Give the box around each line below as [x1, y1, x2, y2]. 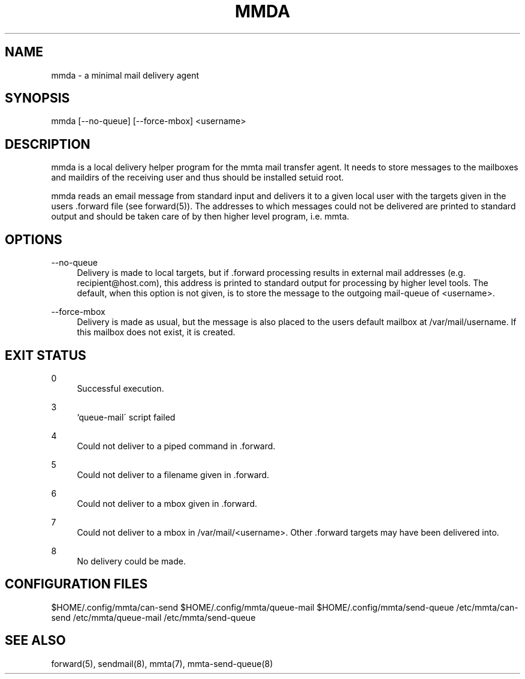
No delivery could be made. [77, 555, 186, 566]
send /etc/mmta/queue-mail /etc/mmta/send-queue [51, 612, 256, 623]
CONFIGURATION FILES [5, 576, 148, 592]
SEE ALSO [5, 633, 66, 648]
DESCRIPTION [5, 136, 90, 152]
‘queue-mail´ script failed [77, 411, 176, 422]
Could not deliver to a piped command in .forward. [77, 440, 276, 451]
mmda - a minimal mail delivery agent [51, 70, 200, 80]
